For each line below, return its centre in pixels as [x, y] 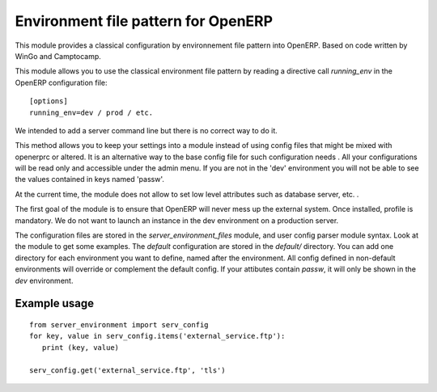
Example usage [55, 303]
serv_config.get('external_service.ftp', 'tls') [127, 370]
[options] [49, 101]
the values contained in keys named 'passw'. [90, 179]
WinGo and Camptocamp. [58, 56]
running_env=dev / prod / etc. [91, 112]
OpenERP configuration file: [61, 82]
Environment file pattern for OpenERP [144, 21]
